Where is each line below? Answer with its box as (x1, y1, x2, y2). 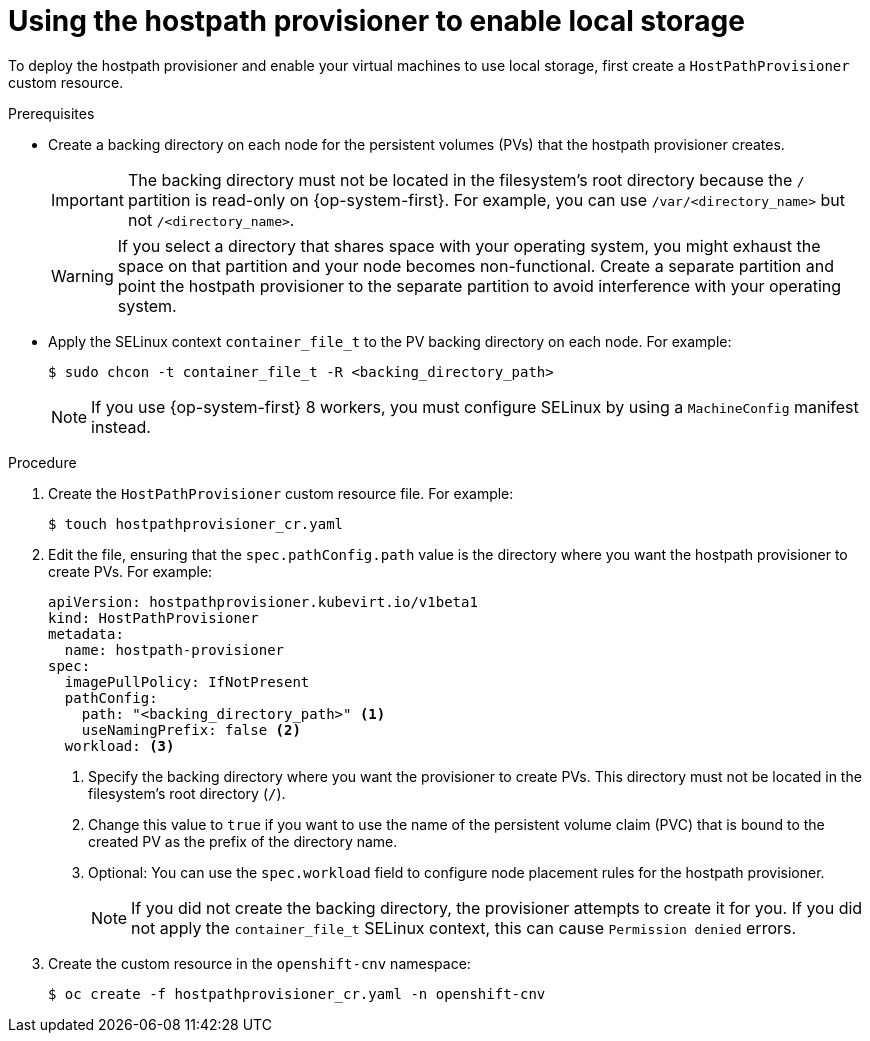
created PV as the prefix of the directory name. (88, 832, 398, 850)
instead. (91, 416, 151, 437)
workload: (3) (64, 737, 175, 754)
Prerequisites (8, 104, 95, 122)
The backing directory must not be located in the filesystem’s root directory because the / (127, 169, 805, 190)
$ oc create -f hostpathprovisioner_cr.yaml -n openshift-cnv (48, 985, 546, 1002)
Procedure (8, 453, 77, 471)
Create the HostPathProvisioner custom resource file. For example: (48, 484, 514, 502)
